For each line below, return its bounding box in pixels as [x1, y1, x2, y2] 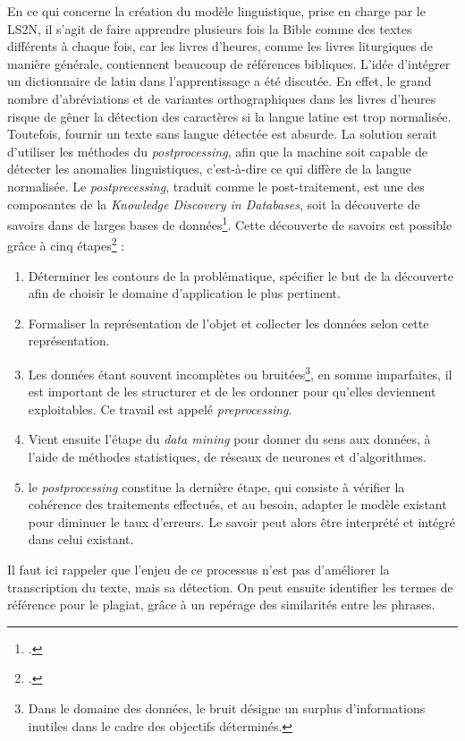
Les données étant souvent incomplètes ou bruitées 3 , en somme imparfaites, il [28, 362, 452, 383]
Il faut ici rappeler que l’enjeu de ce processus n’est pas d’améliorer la [7, 560, 390, 578]
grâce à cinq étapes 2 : [7, 234, 125, 255]
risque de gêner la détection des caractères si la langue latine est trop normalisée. [7, 106, 452, 125]
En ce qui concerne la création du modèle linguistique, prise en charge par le [7, 2, 426, 20]
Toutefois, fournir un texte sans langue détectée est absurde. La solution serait [7, 124, 437, 143]
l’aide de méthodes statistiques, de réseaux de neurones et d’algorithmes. [28, 447, 427, 466]
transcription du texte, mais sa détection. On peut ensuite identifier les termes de [7, 577, 453, 596]
